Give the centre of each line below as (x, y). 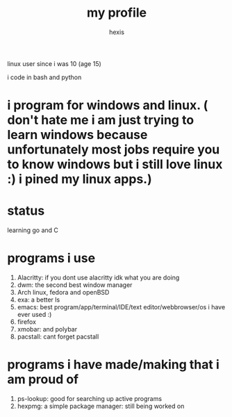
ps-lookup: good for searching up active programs (89, 398)
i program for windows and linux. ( (108, 105)
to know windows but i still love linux (115, 164)
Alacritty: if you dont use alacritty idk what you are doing (98, 277)
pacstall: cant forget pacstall (58, 336)
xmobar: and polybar (47, 329)
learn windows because (77, 135)
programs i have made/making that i (114, 365)
